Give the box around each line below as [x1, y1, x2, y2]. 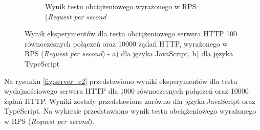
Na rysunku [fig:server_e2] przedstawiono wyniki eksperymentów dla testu [4, 75, 237, 86]
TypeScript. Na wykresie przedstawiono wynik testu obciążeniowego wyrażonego [4, 105, 256, 116]
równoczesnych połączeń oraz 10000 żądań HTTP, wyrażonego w [25, 38, 228, 49]
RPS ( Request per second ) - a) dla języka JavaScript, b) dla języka [25, 48, 233, 59]
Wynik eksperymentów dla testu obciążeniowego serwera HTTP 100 [25, 28, 237, 39]
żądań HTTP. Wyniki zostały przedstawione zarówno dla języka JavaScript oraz [4, 95, 255, 106]
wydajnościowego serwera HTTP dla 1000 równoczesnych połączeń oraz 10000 [4, 85, 249, 96]
